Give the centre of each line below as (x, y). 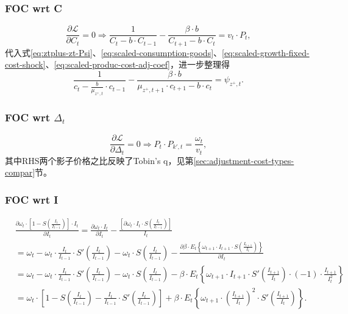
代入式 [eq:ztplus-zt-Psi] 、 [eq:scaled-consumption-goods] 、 (114, 52)
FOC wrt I (32, 199)
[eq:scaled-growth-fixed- (266, 52)
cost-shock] (25, 64)
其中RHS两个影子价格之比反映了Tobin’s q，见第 (99, 160)
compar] (20, 172)
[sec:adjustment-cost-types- (244, 160)
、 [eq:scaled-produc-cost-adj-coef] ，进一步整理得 (137, 64)
